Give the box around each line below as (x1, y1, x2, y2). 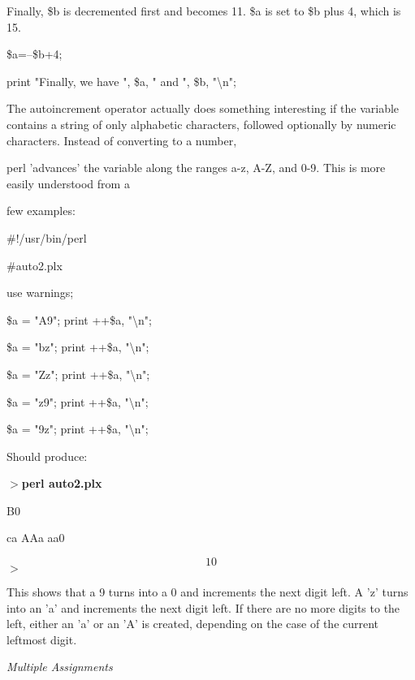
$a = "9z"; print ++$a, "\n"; (6, 420, 149, 437)
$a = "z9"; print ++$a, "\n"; (6, 393, 149, 410)
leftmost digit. (6, 631, 77, 648)
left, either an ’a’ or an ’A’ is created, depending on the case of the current (6, 615, 379, 632)
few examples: (6, 202, 76, 219)
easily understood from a (6, 174, 130, 192)
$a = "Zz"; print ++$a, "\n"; (6, 365, 150, 382)
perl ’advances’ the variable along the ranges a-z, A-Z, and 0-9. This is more (6, 159, 386, 176)
